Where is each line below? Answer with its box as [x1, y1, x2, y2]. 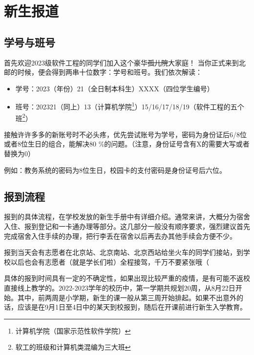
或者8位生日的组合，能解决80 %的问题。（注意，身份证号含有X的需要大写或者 [4, 139, 250, 149]
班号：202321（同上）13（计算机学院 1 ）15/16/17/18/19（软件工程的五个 [15, 100, 244, 112]
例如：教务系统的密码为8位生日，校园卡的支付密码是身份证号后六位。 [4, 165, 226, 175]
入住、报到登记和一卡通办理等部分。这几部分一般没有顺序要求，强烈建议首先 [4, 221, 250, 231]
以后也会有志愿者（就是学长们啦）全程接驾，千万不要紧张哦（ [10, 256, 209, 267]
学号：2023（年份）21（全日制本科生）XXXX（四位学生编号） [15, 83, 214, 93]
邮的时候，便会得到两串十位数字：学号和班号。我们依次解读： [4, 67, 202, 77]
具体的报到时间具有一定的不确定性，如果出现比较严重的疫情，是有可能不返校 [4, 273, 250, 283]
